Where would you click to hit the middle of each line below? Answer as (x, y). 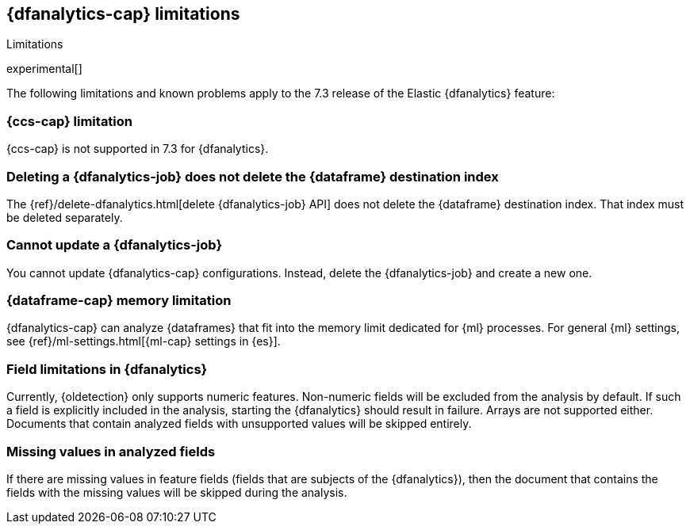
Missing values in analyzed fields (111, 451)
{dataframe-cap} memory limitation (119, 301)
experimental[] (44, 69)
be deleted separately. (65, 217)
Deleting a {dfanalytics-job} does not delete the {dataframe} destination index (253, 176)
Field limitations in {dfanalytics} (107, 369)
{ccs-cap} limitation (70, 121)
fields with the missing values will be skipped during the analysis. (177, 492)
